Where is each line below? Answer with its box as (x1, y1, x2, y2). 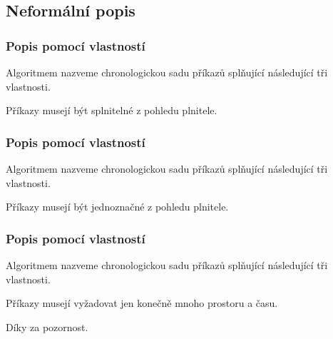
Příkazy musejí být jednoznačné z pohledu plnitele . (6, 199, 229, 214)
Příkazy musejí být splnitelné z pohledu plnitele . (6, 103, 217, 118)
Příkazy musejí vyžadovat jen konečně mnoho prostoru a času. (6, 295, 278, 310)
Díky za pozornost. (6, 319, 88, 334)
